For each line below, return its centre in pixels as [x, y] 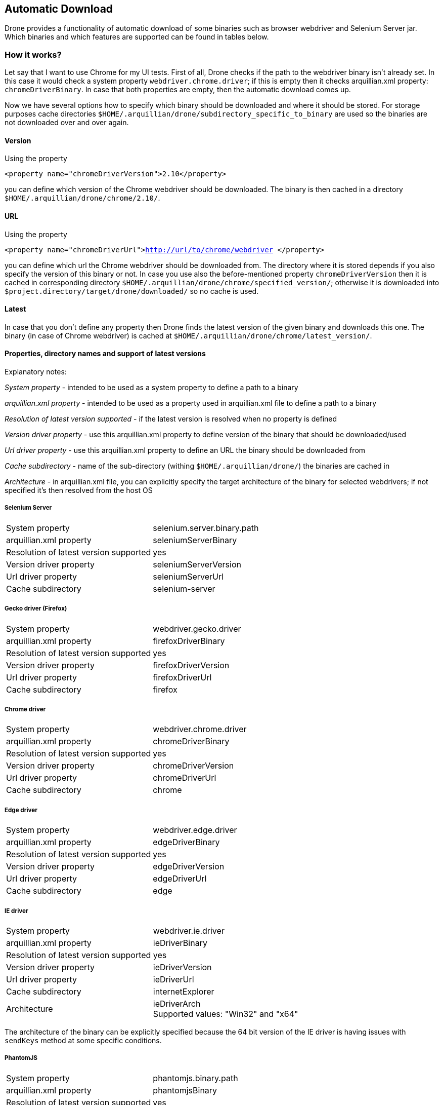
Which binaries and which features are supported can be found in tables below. [137, 37]
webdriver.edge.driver [195, 830]
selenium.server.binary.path [206, 528]
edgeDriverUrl [180, 879]
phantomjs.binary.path [195, 1078]
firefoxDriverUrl [182, 677]
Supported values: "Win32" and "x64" [226, 1014]
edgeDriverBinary [186, 842]
